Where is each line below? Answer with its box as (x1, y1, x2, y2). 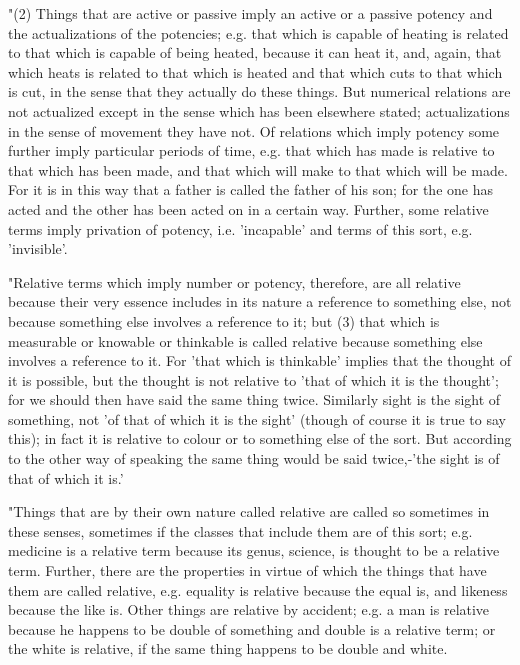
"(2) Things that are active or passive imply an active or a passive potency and (8, 3, 493, 23)
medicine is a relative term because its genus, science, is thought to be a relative (8, 540, 500, 561)
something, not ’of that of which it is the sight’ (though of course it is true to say (8, 408, 506, 429)
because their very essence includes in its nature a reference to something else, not (8, 291, 512, 312)
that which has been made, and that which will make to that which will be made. (8, 159, 508, 180)
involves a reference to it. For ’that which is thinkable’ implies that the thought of (8, 350, 512, 371)
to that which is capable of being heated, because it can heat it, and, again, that (8, 42, 502, 63)
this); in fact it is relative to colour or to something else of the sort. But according (8, 428, 512, 449)
